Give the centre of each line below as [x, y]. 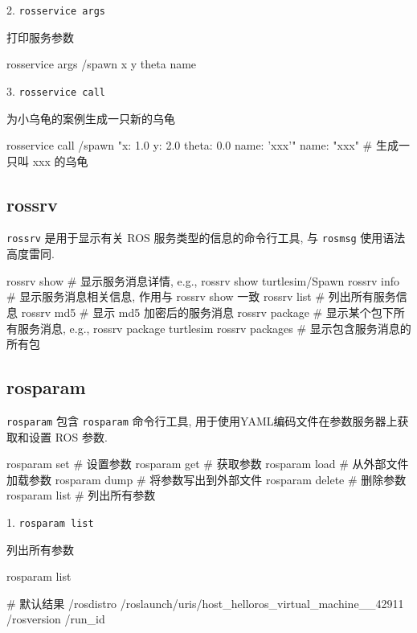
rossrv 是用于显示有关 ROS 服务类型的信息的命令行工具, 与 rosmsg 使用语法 [206, 238]
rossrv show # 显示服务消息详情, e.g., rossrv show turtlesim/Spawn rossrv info [203, 280]
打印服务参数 [40, 37]
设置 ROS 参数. [68, 436]
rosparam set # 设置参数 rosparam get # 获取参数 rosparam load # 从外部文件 [208, 464]
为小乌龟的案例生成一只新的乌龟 [91, 118]
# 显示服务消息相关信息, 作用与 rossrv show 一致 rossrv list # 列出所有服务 [201, 296]
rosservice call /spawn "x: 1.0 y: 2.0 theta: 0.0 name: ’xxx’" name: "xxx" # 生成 [202, 145]
